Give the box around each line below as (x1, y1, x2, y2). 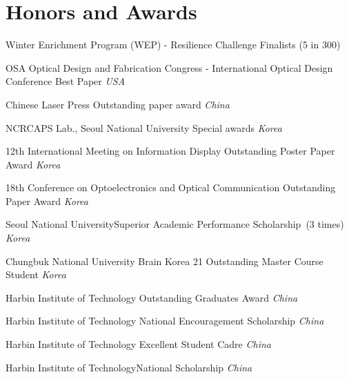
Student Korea (6, 267, 66, 282)
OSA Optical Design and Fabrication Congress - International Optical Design (6, 60, 333, 75)
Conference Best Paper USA (6, 74, 126, 88)
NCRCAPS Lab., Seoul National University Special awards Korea (6, 120, 282, 135)
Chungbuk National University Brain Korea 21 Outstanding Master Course (6, 253, 323, 268)
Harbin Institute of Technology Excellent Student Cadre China (6, 337, 271, 351)
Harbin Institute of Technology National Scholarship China (6, 360, 252, 374)
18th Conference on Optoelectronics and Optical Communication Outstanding (6, 180, 336, 195)
